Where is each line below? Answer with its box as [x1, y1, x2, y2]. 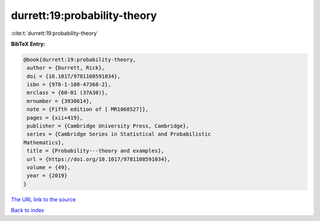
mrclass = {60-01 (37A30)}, [27, 89, 108, 96]
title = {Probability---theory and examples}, [27, 148, 164, 154]
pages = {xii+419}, [27, 114, 83, 121]
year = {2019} [27, 172, 68, 179]
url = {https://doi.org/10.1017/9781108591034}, [27, 156, 171, 162]
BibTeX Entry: [11, 40, 46, 47]
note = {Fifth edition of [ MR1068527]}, [27, 106, 149, 113]
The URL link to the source [11, 196, 76, 203]
